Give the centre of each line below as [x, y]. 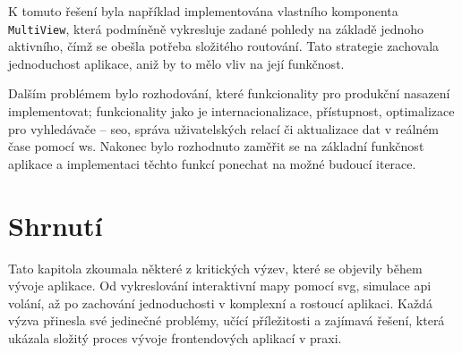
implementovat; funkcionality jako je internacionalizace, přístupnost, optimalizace [231, 111]
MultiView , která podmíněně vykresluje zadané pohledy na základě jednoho [216, 28]
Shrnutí [56, 225]
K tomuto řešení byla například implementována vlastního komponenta [203, 11]
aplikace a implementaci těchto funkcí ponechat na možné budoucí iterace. [212, 163]
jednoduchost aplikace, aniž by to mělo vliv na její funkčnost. [176, 63]
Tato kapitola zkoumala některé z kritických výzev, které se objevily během [215, 268]
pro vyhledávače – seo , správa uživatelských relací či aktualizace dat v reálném [224, 128]
